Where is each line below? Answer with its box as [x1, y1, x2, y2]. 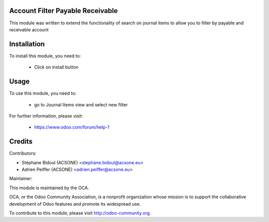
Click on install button [34, 64, 79, 70]
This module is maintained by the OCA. [9, 185, 89, 191]
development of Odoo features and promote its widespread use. [9, 201, 141, 207]
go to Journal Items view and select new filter [34, 102, 128, 108]
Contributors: [9, 150, 37, 156]
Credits [9, 137, 33, 146]
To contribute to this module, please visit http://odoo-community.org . [9, 210, 151, 216]
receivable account [9, 26, 49, 32]
